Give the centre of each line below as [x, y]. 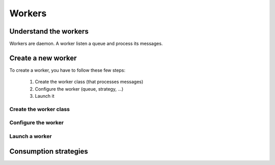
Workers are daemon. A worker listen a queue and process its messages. [86, 44]
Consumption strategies [49, 151]
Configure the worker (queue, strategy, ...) [79, 89]
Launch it [45, 96]
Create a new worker [43, 58]
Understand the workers [49, 31]
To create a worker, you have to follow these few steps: [67, 70]
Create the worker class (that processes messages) [89, 82]
